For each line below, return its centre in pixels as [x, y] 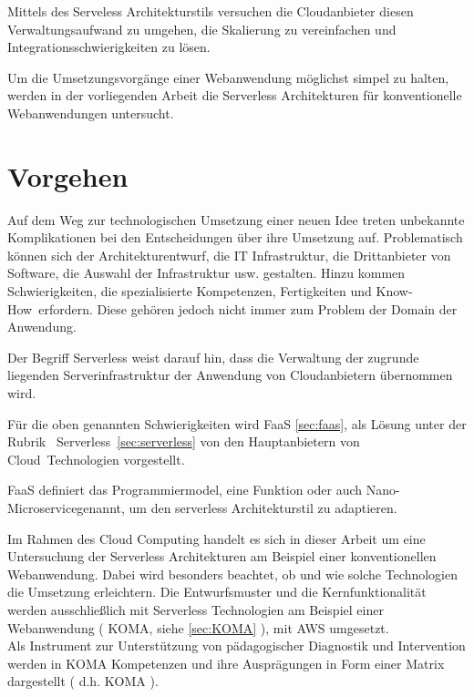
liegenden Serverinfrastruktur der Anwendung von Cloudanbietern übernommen [230, 375]
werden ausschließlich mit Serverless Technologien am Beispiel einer [196, 609]
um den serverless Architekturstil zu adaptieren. [263, 507]
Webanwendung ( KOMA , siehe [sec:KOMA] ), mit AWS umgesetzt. [198, 627]
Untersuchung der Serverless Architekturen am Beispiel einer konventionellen [222, 556]
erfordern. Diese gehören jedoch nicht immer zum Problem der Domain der [248, 308]
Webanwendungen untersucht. [91, 113]
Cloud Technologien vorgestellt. [96, 459]
